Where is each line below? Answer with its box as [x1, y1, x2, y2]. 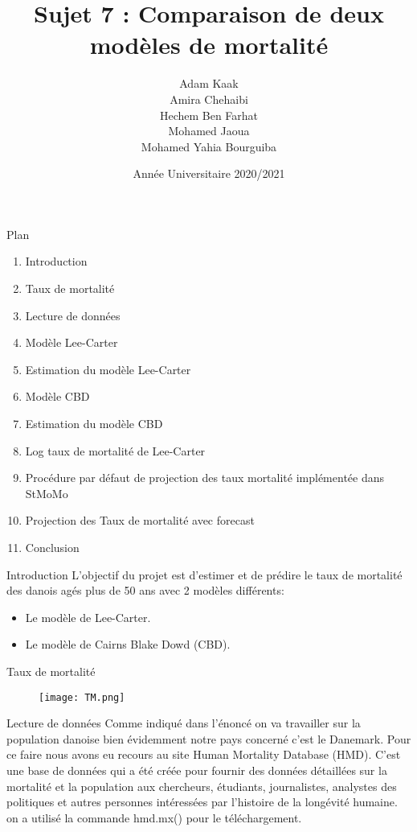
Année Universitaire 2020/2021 [133, 165, 285, 182]
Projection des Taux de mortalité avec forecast [25, 512, 255, 529]
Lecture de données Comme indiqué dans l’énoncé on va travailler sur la [6, 715, 361, 731]
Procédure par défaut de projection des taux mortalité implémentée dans [25, 469, 385, 486]
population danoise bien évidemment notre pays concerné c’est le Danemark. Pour [6, 730, 411, 747]
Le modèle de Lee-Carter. [25, 608, 151, 625]
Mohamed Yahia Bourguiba [141, 138, 277, 154]
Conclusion [25, 539, 80, 555]
